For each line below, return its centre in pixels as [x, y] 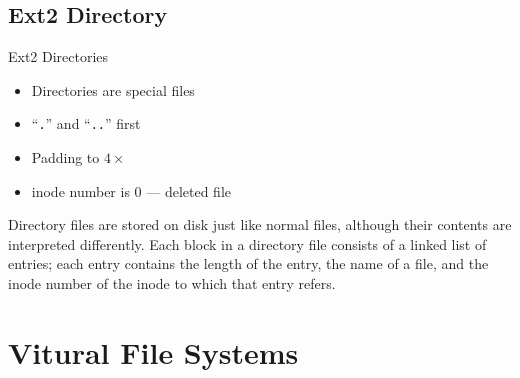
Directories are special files [113, 89]
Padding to [65, 157]
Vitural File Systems [153, 351]
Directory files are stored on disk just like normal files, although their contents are [260, 224]
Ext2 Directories [58, 56]
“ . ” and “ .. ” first [86, 123]
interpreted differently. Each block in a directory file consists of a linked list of [247, 243]
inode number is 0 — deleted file [131, 190]
